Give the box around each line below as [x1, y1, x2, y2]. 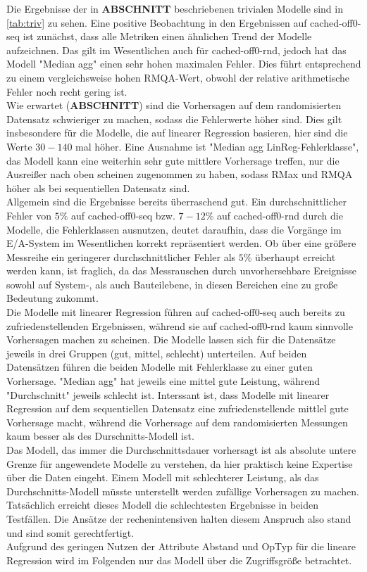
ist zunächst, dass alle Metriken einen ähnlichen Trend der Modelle [23, 29, 312, 44]
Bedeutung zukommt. [6, 291, 99, 305]
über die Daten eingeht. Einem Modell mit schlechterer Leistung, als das [6, 470, 319, 485]
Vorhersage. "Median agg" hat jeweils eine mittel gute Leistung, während [6, 374, 321, 388]
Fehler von [6, 208, 52, 222]
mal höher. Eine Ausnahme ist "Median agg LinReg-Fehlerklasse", [75, 139, 359, 153]
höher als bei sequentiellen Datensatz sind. [6, 180, 190, 195]
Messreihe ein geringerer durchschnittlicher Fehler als [6, 249, 236, 264]
